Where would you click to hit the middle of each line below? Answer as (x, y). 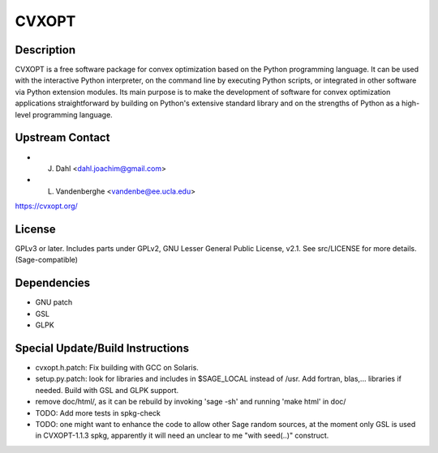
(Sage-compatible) (47, 260)
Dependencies (53, 283)
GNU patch (54, 302)
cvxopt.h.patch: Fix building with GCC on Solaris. (117, 367)
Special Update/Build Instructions (102, 348)
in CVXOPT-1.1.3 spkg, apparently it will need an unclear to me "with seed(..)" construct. (182, 436)
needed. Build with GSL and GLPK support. (107, 390)
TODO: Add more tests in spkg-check (98, 412)
